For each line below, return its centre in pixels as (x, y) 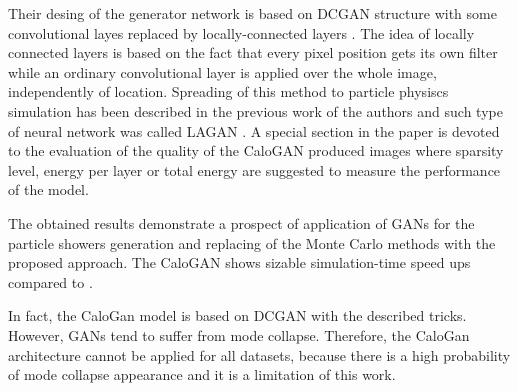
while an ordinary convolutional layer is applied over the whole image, (222, 71)
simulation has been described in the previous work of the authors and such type (255, 110)
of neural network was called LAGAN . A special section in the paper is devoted (254, 130)
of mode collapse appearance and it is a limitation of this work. (202, 374)
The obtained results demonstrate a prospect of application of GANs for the (241, 222)
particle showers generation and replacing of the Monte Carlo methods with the (252, 242)
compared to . (50, 281)
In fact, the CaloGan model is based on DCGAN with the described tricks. (237, 315)
